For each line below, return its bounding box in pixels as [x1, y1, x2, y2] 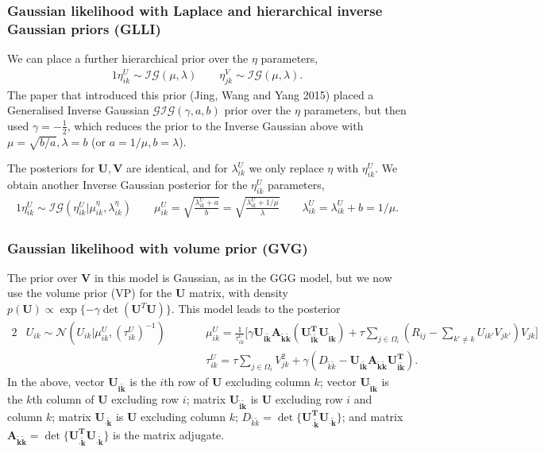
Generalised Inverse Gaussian [7, 102, 149, 118]
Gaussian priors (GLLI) [7, 18, 161, 38]
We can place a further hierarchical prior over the [7, 50, 249, 67]
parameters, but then [303, 102, 407, 118]
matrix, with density [189, 284, 288, 301]
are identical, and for [126, 160, 228, 176]
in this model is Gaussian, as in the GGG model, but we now [94, 268, 392, 285]
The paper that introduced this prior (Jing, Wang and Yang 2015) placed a [7, 86, 374, 102]
